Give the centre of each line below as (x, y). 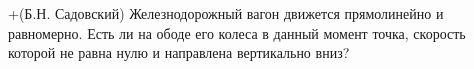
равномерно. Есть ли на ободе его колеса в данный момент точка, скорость (237, 32)
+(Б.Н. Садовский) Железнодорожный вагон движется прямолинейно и (226, 13)
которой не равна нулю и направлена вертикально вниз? (179, 52)
